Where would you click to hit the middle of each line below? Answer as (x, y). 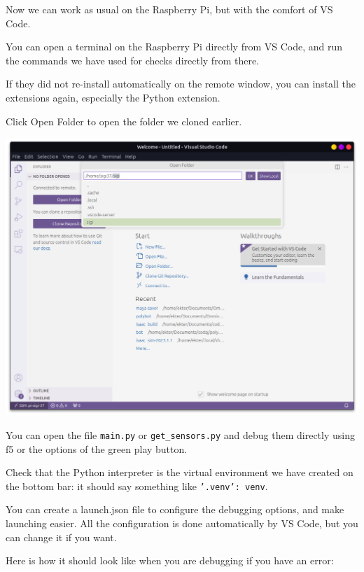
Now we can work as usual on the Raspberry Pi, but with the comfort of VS (169, 9)
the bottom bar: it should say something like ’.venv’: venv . (137, 486)
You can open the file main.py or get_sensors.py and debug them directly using (180, 434)
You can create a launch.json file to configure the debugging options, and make (175, 509)
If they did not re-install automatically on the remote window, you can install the (181, 84)
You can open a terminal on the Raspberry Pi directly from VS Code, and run (174, 47)
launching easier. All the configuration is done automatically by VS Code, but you (182, 523)
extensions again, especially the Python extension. (113, 97)
